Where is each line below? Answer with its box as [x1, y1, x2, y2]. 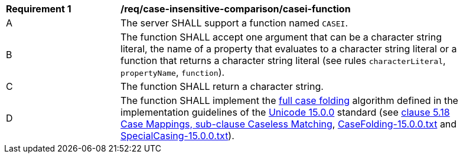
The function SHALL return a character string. [120, 80, 324, 92]
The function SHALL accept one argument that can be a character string [120, 31, 442, 43]
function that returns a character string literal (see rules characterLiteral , [120, 55, 446, 66]
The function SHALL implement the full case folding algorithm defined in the [120, 95, 458, 106]
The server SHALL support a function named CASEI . [120, 17, 348, 29]
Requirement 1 [6, 3, 71, 15]
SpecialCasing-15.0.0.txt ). [120, 130, 234, 142]
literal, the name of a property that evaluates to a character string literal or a [120, 43, 457, 55]
